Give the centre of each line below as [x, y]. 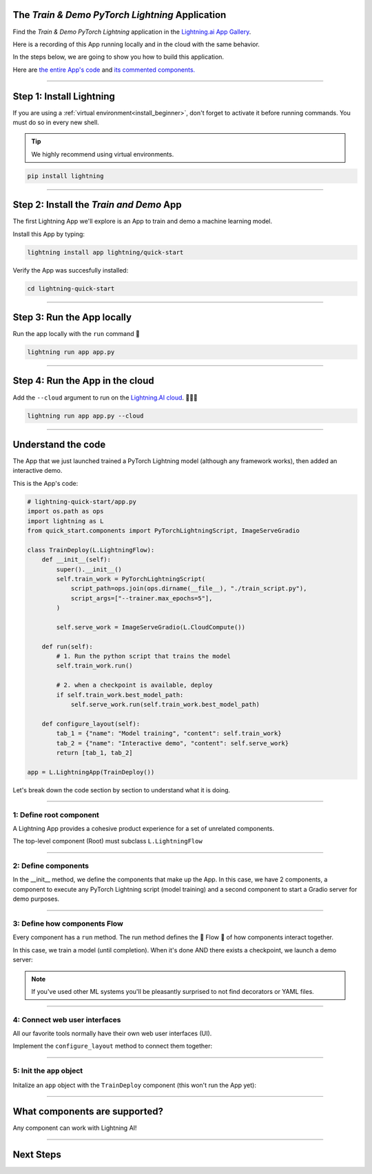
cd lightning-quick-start [71, 288]
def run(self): [67, 646]
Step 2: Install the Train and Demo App [97, 205]
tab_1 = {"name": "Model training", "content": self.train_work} [169, 734]
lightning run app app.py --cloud [85, 415]
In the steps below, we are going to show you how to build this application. [118, 57]
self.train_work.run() [95, 666]
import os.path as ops [65, 511]
